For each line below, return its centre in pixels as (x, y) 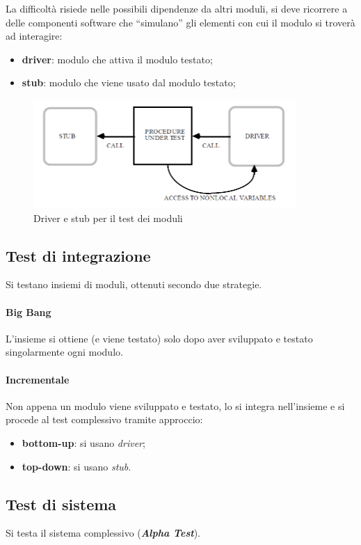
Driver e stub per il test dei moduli (108, 218)
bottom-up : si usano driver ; (83, 442)
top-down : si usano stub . (77, 466)
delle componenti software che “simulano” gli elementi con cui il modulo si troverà (180, 22)
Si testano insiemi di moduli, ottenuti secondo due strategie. (134, 284)
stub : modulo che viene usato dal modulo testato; (129, 82)
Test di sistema (61, 504)
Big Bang (29, 311)
